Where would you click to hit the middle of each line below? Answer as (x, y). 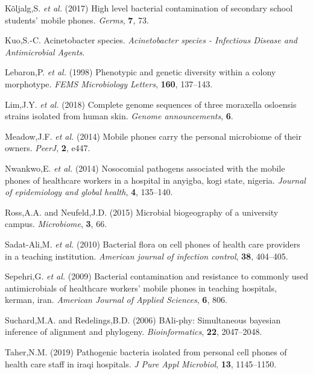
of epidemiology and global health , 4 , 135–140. (89, 192)
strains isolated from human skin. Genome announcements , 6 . (119, 116)
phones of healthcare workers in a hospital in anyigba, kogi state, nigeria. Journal (155, 180)
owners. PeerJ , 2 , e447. (48, 148)
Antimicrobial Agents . (45, 51)
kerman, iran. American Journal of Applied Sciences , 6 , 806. (116, 300)
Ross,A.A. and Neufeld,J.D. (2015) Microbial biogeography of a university (142, 212)
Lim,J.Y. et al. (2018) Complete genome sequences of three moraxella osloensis (151, 104)
